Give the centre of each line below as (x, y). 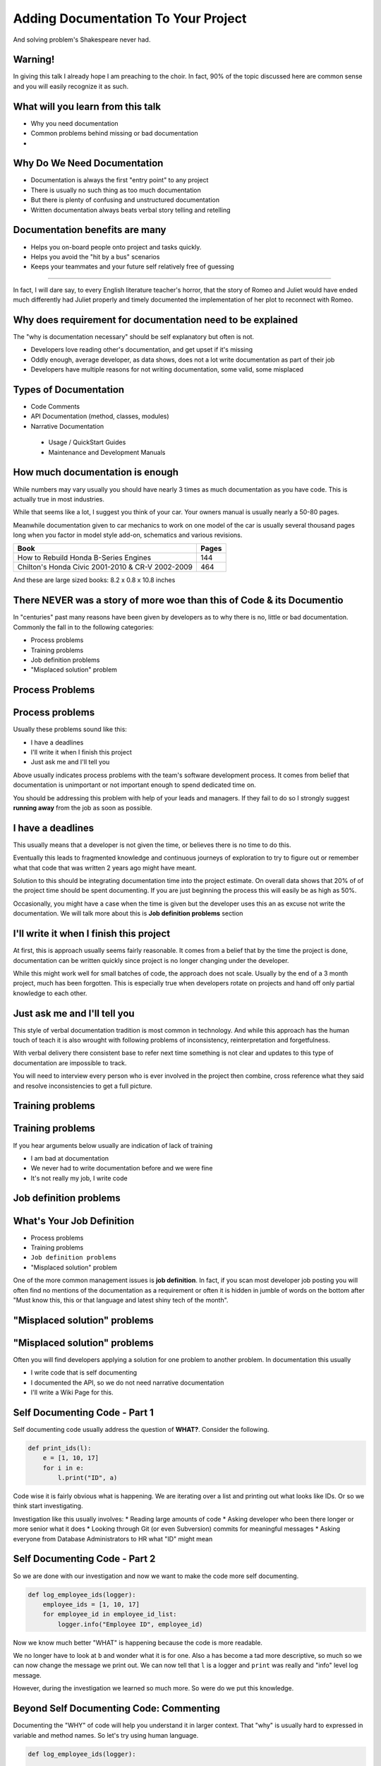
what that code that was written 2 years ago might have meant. (105, 867)
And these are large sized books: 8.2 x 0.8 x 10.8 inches (94, 580)
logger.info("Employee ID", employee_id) (130, 1624)
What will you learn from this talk (87, 106)
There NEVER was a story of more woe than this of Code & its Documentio (178, 600)
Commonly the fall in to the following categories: (84, 627)
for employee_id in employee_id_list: (110, 1614)
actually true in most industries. (59, 499)
